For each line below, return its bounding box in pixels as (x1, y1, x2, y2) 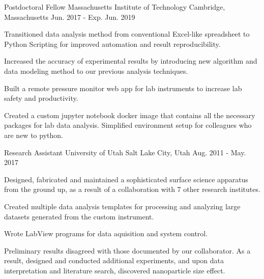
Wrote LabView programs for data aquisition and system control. (4, 228, 208, 239)
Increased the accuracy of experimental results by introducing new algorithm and (4, 55, 257, 66)
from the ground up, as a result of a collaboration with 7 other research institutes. (4, 184, 260, 194)
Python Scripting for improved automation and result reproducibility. (4, 38, 221, 49)
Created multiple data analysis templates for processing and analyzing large (4, 201, 241, 211)
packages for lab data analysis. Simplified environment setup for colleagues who (4, 120, 252, 130)
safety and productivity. (4, 93, 78, 103)
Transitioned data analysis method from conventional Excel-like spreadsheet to (4, 29, 250, 39)
